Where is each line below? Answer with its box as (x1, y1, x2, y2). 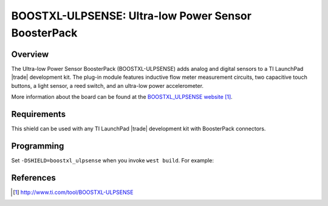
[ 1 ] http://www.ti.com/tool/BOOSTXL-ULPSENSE (13, 188, 134, 196)
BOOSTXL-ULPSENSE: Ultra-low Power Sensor (11, 9, 252, 22)
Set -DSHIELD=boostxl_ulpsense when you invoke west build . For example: (11, 156, 214, 164)
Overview (11, 49, 49, 59)
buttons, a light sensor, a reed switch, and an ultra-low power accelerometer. (11, 82, 203, 89)
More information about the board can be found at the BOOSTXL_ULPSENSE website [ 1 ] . (11, 93, 233, 101)
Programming (11, 141, 64, 151)
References (11, 173, 56, 183)
